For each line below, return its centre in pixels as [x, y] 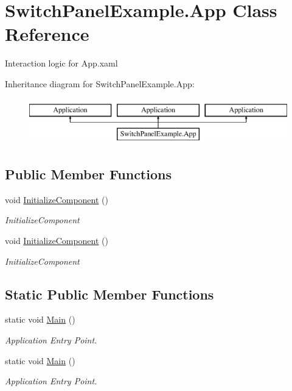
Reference [47, 34]
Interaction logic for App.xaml [61, 63]
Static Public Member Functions [109, 294]
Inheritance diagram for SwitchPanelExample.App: [100, 83]
